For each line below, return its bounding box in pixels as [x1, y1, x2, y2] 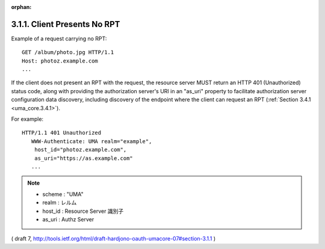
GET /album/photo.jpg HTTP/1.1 [22, 49, 114, 56]
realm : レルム [42, 199, 77, 206]
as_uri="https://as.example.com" [34, 155, 134, 162]
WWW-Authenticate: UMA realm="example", [31, 138, 152, 144]
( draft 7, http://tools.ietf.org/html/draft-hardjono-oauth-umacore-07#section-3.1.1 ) [11, 235, 216, 242]
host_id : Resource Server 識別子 [42, 207, 124, 215]
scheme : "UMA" [42, 190, 84, 198]
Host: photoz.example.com [22, 57, 99, 64]
